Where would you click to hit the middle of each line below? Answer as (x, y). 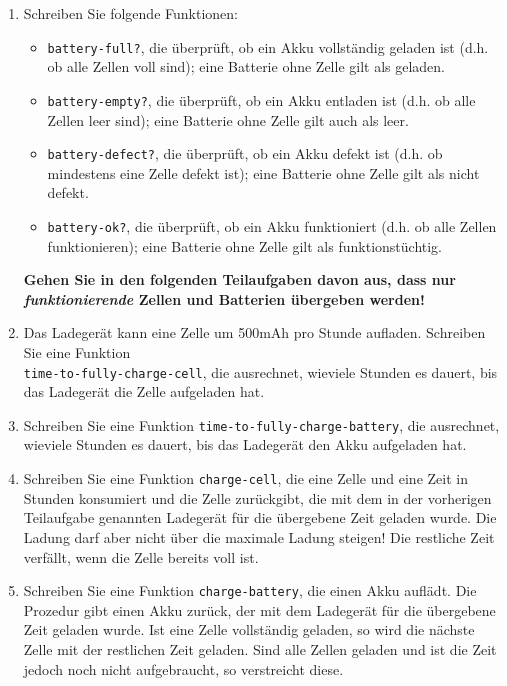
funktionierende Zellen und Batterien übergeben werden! (224, 298)
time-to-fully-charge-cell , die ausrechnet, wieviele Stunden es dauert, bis (260, 371)
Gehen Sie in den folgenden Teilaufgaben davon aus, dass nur (239, 279)
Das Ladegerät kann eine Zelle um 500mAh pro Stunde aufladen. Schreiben (254, 332)
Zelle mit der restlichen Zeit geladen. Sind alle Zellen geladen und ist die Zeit (260, 648)
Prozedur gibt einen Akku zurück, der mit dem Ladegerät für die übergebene (259, 609)
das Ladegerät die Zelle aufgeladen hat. (144, 391)
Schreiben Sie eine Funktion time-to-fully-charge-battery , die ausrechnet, (261, 424)
